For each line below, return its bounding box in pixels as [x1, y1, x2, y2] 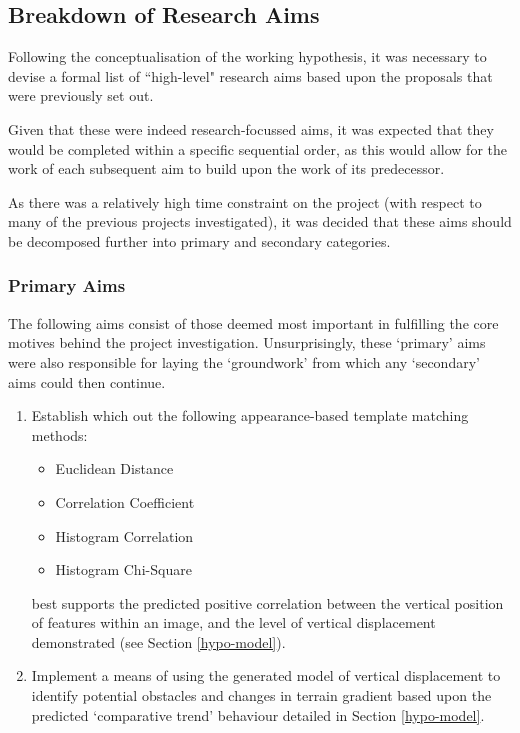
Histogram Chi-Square [55, 559, 192, 580]
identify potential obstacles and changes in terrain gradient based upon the [31, 685, 492, 706]
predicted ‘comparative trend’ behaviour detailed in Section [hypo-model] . [31, 704, 485, 725]
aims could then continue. [8, 371, 166, 392]
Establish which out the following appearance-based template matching [31, 405, 469, 426]
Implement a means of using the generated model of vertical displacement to [31, 665, 501, 686]
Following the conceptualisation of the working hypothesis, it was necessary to [8, 46, 487, 67]
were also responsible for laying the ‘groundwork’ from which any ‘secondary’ [8, 351, 480, 372]
